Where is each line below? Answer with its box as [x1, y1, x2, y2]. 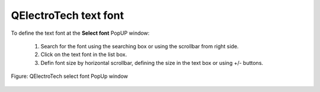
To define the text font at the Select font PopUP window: [11, 29, 150, 37]
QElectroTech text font [11, 9, 124, 22]
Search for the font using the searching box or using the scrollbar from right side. [40, 42, 239, 50]
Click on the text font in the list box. [40, 51, 127, 58]
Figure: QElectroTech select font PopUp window [11, 73, 129, 80]
